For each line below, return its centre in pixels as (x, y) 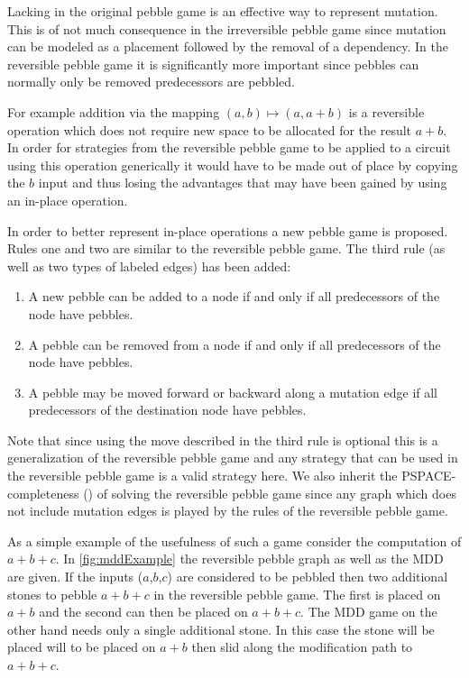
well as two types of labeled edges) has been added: (149, 266)
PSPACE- (429, 476)
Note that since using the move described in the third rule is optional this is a (223, 440)
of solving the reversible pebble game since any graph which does (276, 493)
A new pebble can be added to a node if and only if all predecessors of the (234, 296)
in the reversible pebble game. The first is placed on (297, 594)
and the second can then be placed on (143, 612)
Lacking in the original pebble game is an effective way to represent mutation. (223, 11)
